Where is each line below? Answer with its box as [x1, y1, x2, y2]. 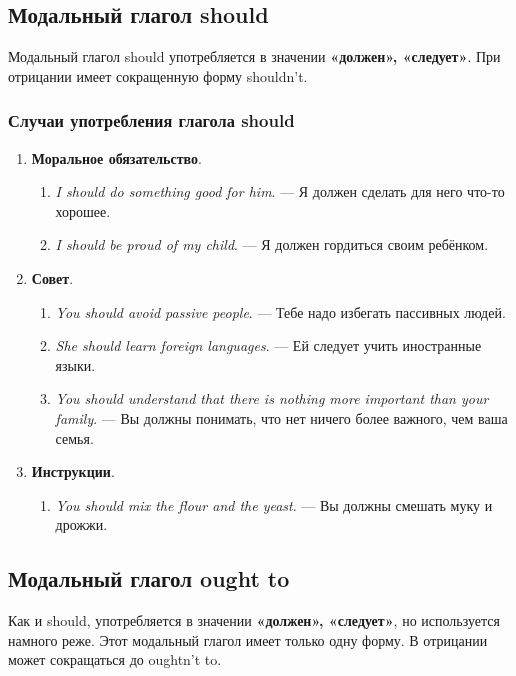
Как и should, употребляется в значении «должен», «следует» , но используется [8, 610, 500, 631]
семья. [55, 427, 94, 448]
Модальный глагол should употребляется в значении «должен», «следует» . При [8, 46, 501, 67]
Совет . [31, 267, 74, 288]
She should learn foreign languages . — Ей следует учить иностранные [55, 335, 482, 356]
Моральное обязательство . [31, 147, 202, 168]
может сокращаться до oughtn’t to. [8, 649, 222, 670]
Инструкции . [31, 461, 115, 482]
